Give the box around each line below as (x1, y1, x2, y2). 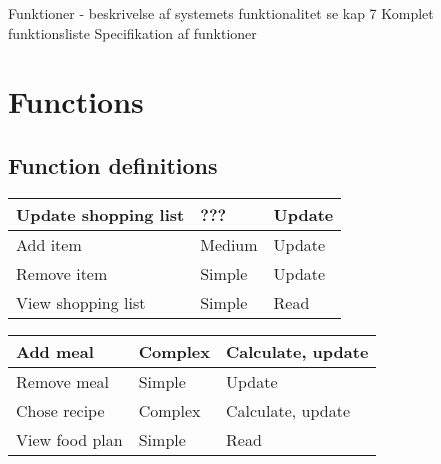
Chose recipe (16, 398, 105, 422)
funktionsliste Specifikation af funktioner (8, 22, 257, 43)
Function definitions (8, 149, 218, 180)
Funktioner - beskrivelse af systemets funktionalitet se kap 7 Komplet (8, 3, 434, 23)
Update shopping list (16, 202, 185, 226)
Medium (200, 232, 258, 256)
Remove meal (16, 369, 110, 393)
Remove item (16, 261, 108, 285)
